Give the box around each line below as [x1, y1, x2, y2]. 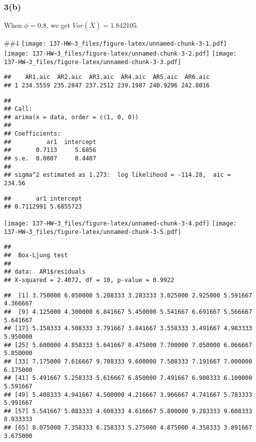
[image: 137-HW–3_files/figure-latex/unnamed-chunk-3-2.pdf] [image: [4, 50, 237, 57]
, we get [46, 20, 70, 30]
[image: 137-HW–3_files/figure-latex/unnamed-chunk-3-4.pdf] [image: [4, 220, 237, 227]
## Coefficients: [4, 130, 61, 138]
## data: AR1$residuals [4, 268, 86, 276]
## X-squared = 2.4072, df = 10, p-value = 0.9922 [4, 276, 174, 284]
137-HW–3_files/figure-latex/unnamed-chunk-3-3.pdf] [4, 58, 181, 66]
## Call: [4, 105, 33, 113]
